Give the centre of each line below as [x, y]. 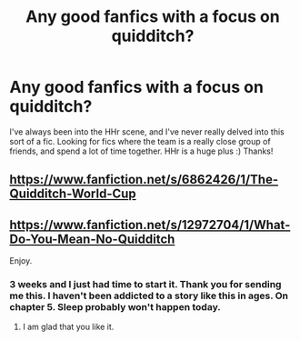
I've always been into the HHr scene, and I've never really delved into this [147, 131]
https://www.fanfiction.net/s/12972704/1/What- [150, 225]
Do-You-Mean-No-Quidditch [92, 239]
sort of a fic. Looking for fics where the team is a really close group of [140, 141]
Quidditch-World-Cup [73, 194]
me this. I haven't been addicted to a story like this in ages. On [149, 296]
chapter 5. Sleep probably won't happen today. [115, 307]
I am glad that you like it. [68, 327]
